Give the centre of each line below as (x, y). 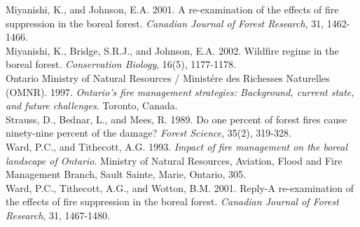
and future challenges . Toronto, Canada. (92, 105)
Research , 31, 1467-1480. (58, 215)
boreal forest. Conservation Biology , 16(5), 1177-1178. (121, 64)
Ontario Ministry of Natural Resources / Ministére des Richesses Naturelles (168, 77)
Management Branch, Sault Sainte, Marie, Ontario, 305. (126, 174)
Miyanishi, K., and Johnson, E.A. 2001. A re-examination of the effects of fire (172, 9)
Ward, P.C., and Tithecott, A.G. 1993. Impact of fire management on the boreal (176, 146)
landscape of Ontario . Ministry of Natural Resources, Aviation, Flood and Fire (174, 160)
